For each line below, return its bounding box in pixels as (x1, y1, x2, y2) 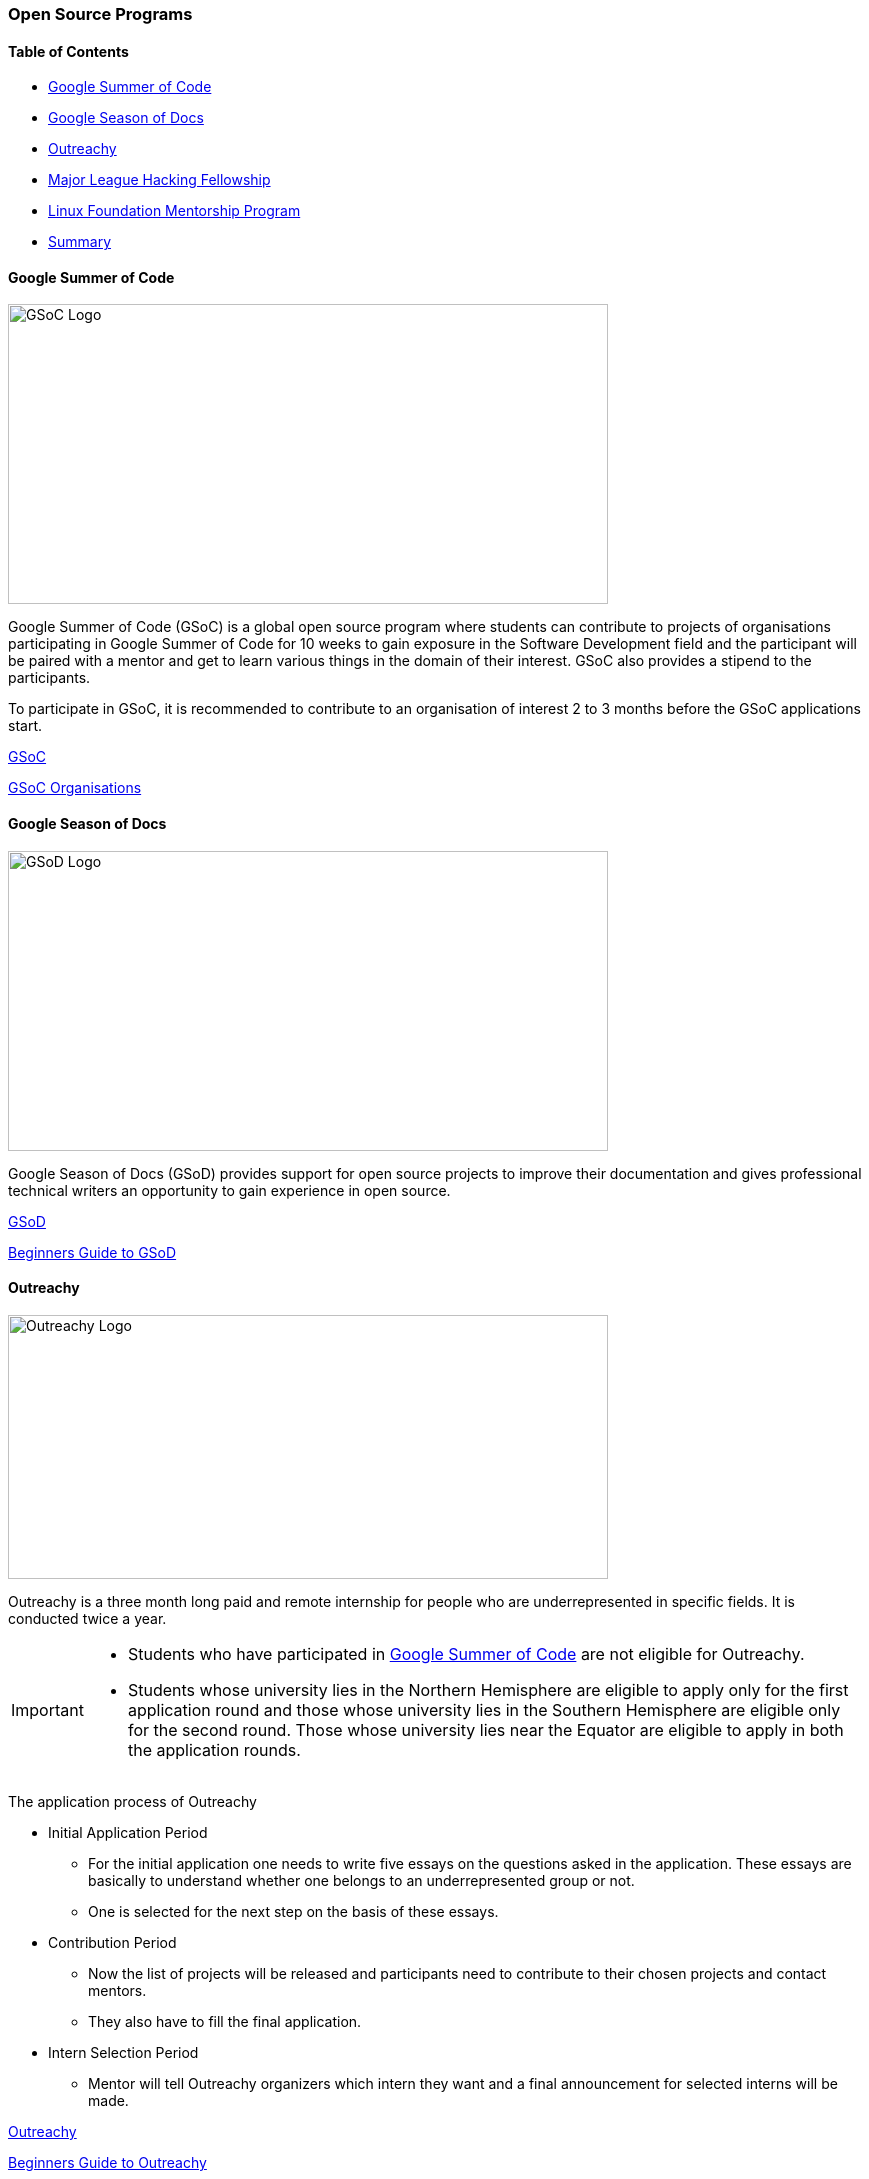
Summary (48, 233, 112, 251)
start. (8, 717, 43, 735)
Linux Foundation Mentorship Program (48, 202, 301, 220)
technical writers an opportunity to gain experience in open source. (8, 1181, 451, 1199)
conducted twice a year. (8, 1609, 167, 1627)
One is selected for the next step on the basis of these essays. (88, 1902, 499, 1920)
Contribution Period (48, 1933, 177, 1951)
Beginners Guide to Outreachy (8, 2153, 207, 2171)
